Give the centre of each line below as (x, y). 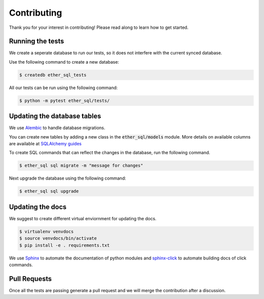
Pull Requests (30, 279)
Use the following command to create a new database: (64, 62)
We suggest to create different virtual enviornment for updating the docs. (83, 218)
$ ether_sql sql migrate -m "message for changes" (81, 166)
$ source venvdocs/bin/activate (58, 238)
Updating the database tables (55, 116)
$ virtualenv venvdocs (46, 231)
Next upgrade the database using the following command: (68, 178)
